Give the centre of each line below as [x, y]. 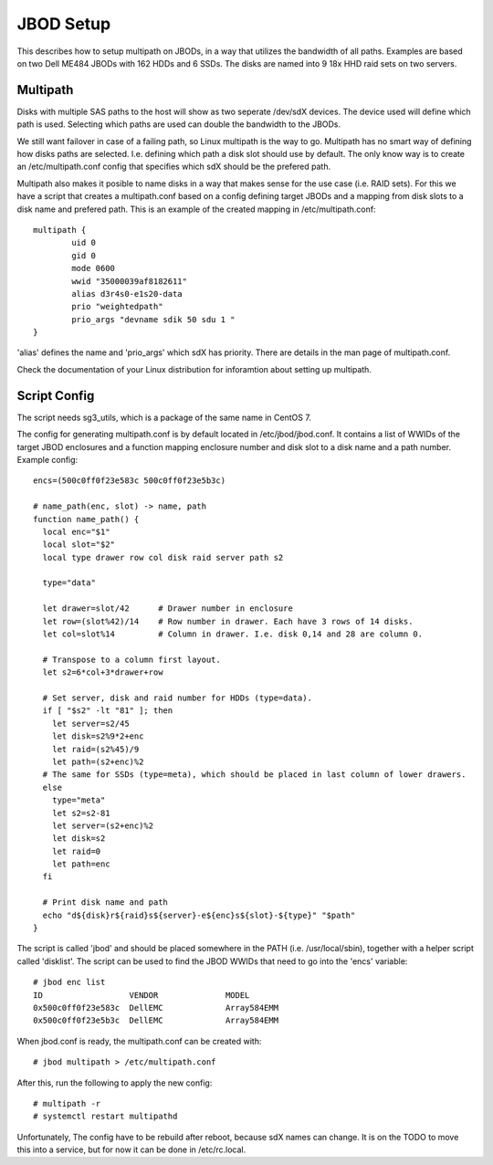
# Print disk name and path [105, 903]
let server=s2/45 [90, 723]
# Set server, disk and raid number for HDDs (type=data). [177, 698]
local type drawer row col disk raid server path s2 [163, 557]
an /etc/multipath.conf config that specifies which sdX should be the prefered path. [174, 167]
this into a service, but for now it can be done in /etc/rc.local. [131, 1149]
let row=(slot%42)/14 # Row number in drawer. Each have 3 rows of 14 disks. [228, 621]
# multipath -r [67, 1103]
